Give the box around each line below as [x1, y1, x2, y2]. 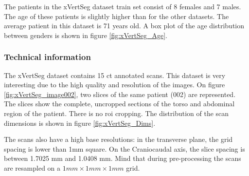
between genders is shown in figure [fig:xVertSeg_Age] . [4, 30, 167, 40]
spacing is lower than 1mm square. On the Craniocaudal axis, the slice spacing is [4, 143, 245, 154]
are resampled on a [4, 162, 61, 173]
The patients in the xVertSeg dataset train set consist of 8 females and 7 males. [4, 1, 241, 11]
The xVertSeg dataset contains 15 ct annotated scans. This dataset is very [4, 70, 226, 80]
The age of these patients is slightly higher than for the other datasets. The [4, 11, 229, 21]
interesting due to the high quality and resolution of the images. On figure [4, 79, 225, 90]
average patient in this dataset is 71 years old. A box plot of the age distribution [4, 20, 245, 31]
